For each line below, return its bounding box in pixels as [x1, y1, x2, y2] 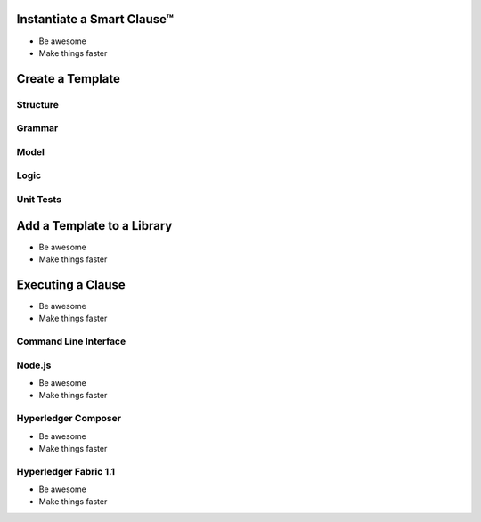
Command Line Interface [16, 335, 126, 347]
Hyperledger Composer [16, 412, 122, 425]
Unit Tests [16, 192, 62, 205]
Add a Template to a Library [16, 218, 173, 233]
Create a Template [16, 71, 120, 86]
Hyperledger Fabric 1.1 [16, 465, 116, 477]
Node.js [16, 359, 52, 371]
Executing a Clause [16, 277, 126, 292]
